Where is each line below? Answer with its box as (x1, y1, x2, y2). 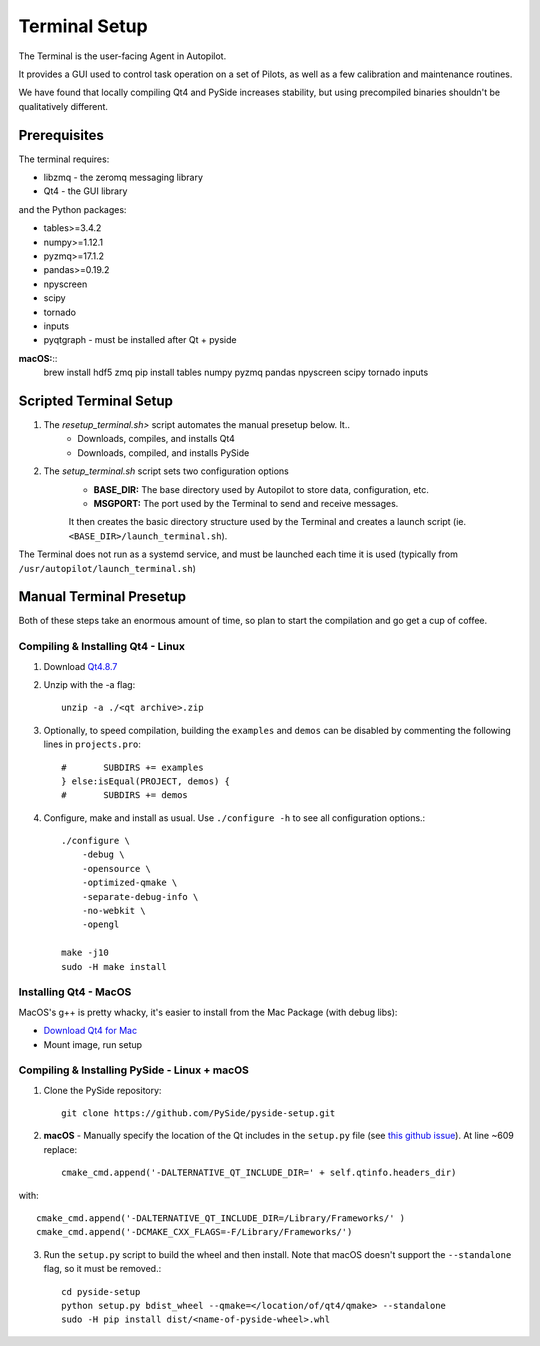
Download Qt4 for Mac (43, 1025, 138, 1037)
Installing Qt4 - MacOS (18, 985, 132, 999)
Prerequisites (18, 126, 104, 144)
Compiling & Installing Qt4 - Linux (18, 640, 185, 654)
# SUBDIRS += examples (61, 761, 204, 773)
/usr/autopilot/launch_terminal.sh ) (18, 562, 197, 574)
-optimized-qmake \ (81, 877, 178, 889)
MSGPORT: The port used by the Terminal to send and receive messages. (93, 497, 399, 509)
